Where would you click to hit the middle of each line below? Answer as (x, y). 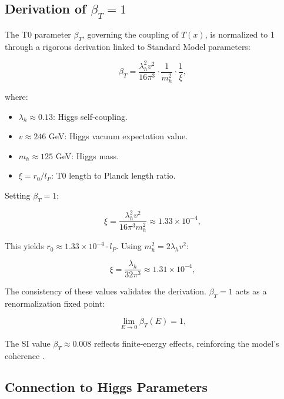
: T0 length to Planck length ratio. (113, 175)
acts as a (251, 291)
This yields (24, 246)
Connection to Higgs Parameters (106, 387)
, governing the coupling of (130, 34)
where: (16, 97)
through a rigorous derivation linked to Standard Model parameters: (128, 46)
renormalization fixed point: (55, 303)
